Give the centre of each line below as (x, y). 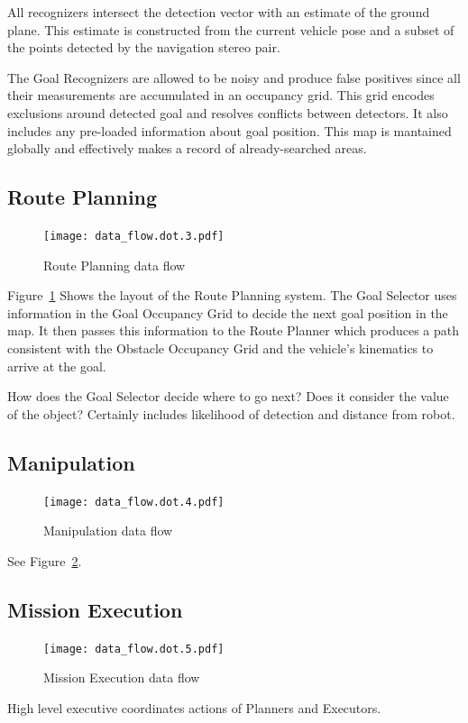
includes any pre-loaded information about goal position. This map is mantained (229, 130)
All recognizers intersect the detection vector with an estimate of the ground (219, 12)
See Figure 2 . (45, 560)
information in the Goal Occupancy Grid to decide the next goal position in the (228, 312)
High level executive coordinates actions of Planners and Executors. (194, 707)
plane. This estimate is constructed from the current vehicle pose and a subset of (231, 29)
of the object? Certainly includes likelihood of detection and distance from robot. (231, 413)
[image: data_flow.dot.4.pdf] (134, 502)
